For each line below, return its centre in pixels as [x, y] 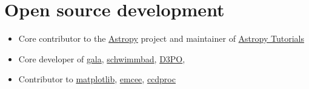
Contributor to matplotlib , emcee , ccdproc [97, 79]
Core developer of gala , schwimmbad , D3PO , [102, 58]
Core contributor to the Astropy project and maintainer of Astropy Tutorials [161, 38]
